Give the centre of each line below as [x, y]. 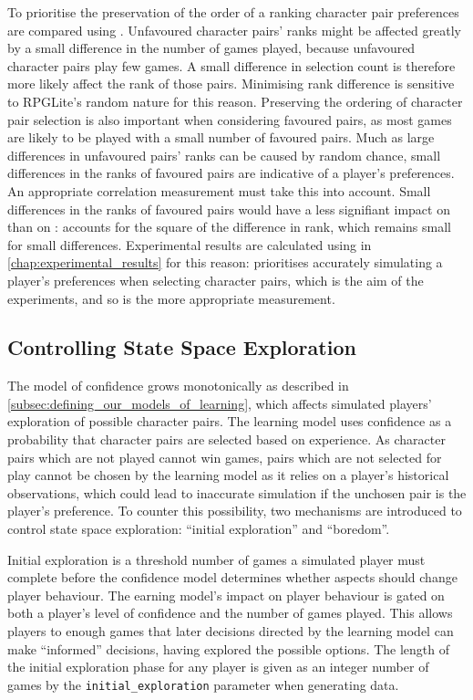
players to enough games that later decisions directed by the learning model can [231, 631]
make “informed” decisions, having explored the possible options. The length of [229, 648]
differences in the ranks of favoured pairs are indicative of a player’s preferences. [231, 173]
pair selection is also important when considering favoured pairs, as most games [230, 119]
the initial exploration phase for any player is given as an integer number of [218, 667]
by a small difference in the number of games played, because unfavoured [211, 48]
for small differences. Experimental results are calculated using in [190, 244]
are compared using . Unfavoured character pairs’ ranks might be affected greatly [234, 30]
